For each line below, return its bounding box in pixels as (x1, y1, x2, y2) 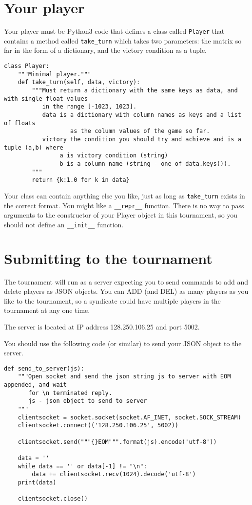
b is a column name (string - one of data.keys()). (59, 160, 231, 167)
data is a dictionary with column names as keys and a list (42, 111, 241, 118)
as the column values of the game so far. (70, 128, 210, 135)
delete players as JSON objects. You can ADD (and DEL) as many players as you (4, 286, 249, 296)
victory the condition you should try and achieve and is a (42, 135, 241, 143)
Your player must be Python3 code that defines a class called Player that (4, 26, 225, 36)
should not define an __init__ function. (4, 219, 124, 229)
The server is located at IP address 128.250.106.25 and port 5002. (4, 321, 200, 331)
